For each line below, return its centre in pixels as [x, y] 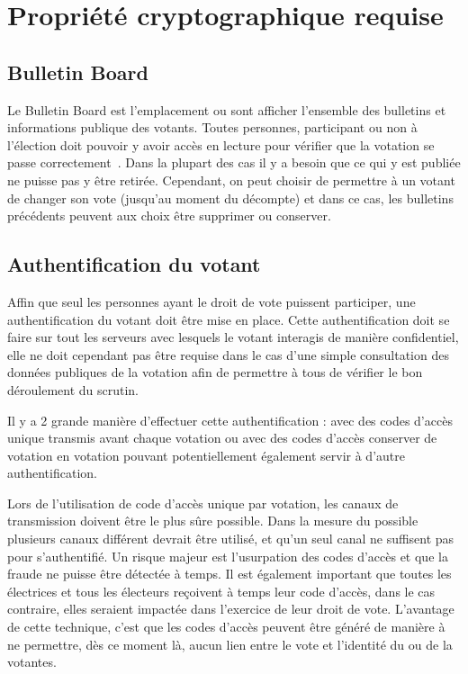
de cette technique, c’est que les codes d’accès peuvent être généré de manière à [226, 627]
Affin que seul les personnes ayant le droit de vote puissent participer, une [211, 301]
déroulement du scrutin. [73, 389]
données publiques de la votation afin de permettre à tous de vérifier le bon [215, 372]
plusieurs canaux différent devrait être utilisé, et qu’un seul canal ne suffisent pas [231, 539]
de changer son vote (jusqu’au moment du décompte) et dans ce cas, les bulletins [230, 198]
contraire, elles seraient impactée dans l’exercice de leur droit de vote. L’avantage [231, 609]
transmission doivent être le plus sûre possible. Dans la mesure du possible [213, 521]
